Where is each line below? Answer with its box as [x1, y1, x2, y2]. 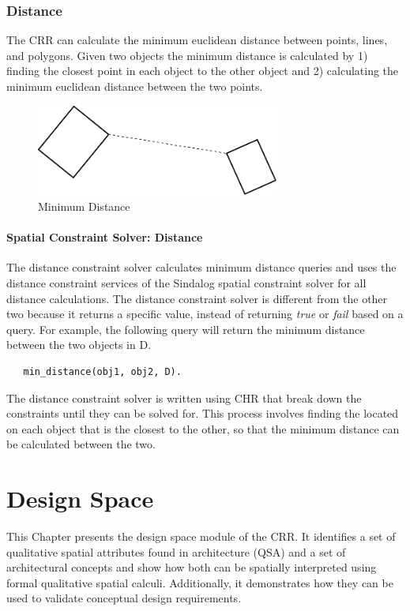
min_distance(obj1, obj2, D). [23, 366, 182, 377]
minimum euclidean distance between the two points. [6, 78, 263, 94]
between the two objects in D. [6, 336, 152, 353]
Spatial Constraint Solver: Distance [6, 229, 203, 246]
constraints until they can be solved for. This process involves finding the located [6, 405, 399, 422]
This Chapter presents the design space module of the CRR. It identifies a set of [6, 528, 396, 545]
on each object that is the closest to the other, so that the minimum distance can [6, 420, 400, 437]
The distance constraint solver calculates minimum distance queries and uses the [6, 259, 397, 276]
